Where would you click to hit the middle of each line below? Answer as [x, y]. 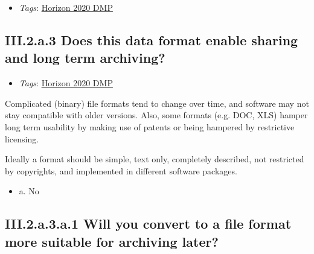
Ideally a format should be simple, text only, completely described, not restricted [155, 159]
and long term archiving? [85, 58]
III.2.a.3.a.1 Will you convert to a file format [148, 224]
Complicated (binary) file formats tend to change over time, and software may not [157, 103]
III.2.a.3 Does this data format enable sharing [152, 40]
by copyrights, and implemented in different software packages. [121, 170]
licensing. [22, 138]
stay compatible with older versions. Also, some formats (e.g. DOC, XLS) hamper [156, 115]
